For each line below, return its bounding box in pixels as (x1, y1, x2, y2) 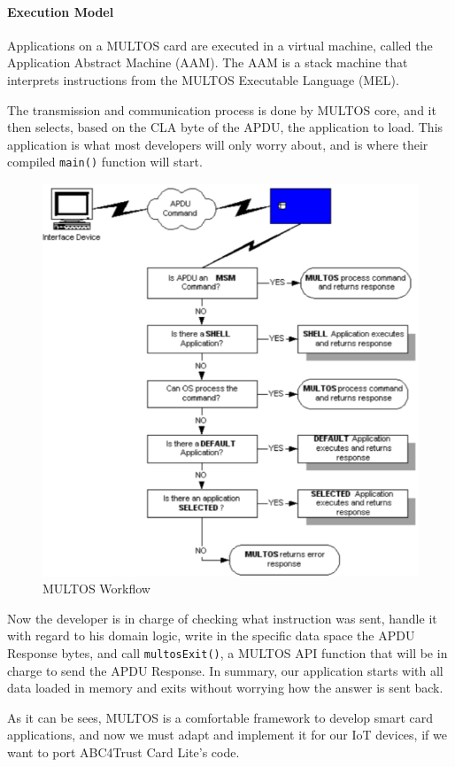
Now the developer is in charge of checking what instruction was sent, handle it (7, 608, 437, 627)
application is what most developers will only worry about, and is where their (7, 135, 428, 153)
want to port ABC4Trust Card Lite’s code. (7, 743, 240, 762)
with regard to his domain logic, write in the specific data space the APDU (7, 626, 415, 645)
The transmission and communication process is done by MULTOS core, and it (7, 100, 436, 119)
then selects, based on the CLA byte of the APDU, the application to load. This (7, 118, 443, 136)
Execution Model (7, 2, 114, 20)
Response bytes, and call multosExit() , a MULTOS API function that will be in (7, 644, 448, 662)
